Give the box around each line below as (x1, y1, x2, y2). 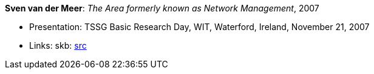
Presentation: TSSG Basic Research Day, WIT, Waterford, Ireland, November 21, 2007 (29, 22, 370, 32)
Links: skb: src (29, 40, 87, 51)
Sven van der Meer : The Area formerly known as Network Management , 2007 (5, 3, 319, 13)
